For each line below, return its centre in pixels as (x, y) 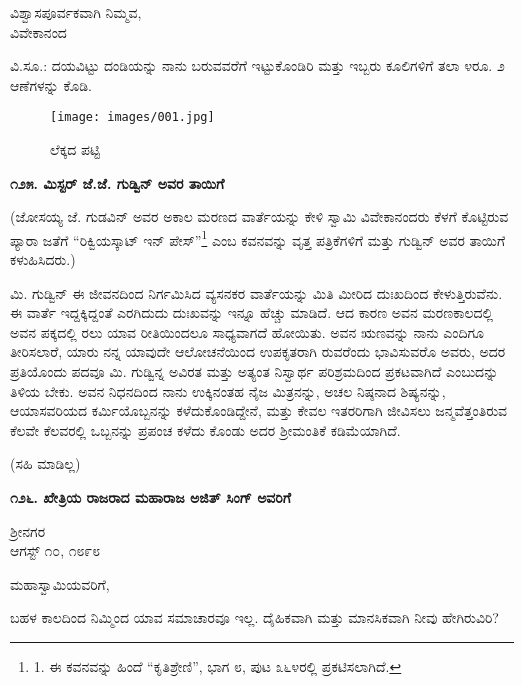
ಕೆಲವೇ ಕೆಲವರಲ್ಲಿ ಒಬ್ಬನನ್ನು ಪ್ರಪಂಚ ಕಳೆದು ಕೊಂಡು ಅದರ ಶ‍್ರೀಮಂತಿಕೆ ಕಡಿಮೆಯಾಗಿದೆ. (205, 429)
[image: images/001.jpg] (132, 117)
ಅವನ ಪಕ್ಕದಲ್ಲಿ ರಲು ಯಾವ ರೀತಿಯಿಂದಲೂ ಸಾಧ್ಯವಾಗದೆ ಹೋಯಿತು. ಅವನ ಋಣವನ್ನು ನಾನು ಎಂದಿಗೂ (247, 331)
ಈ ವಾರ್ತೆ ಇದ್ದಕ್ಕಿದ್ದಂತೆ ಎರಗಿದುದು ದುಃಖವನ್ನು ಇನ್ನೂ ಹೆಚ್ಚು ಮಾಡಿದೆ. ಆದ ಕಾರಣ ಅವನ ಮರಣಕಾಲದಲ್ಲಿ (252, 312)
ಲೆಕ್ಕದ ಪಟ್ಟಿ (75, 149)
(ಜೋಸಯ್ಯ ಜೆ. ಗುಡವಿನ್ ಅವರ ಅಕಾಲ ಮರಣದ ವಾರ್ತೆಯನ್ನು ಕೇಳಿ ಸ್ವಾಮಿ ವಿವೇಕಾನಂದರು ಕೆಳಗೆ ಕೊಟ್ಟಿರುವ (259, 216)
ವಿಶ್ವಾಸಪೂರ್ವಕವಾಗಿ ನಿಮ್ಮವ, (76, 12)
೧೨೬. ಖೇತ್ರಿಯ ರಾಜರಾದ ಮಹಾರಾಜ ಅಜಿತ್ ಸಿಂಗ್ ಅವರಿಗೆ (150, 497)
